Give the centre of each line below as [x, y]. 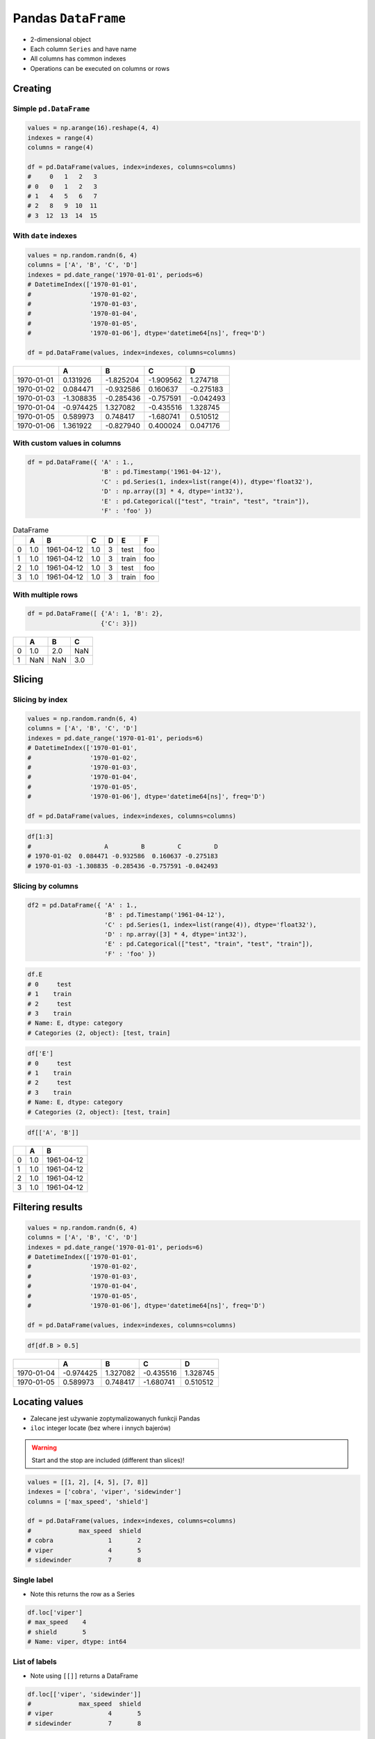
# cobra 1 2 [84, 1540]
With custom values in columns [67, 443]
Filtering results [48, 1207]
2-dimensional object [61, 39]
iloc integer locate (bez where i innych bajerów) [101, 1428]
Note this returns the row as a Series [83, 1594]
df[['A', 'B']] [53, 1133]
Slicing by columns [46, 886]
